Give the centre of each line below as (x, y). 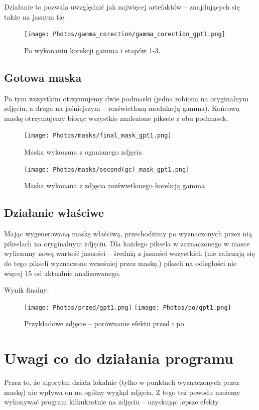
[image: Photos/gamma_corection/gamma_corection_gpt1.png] (125, 34)
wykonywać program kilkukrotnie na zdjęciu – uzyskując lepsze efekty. (112, 402)
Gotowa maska (43, 77)
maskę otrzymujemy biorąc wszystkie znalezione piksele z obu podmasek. (116, 118)
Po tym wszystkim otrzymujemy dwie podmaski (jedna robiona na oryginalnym (126, 98)
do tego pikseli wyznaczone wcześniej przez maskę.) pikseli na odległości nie (120, 263)
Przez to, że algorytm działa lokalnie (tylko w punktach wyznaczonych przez (122, 382)
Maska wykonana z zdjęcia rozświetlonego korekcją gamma (114, 185)
